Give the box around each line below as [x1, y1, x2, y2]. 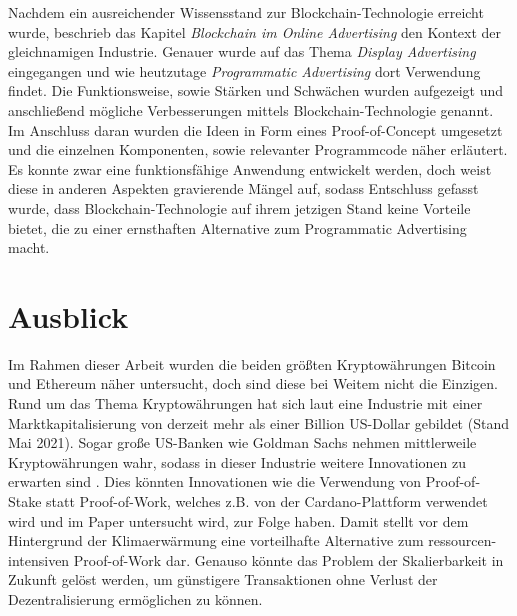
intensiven [8, 549, 70, 570]
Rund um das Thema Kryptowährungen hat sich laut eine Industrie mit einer [8, 393, 483, 414]
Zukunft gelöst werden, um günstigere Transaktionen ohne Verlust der [8, 569, 438, 590]
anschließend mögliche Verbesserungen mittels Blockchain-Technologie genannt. [8, 99, 494, 120]
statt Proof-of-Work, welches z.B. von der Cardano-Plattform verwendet [46, 491, 488, 511]
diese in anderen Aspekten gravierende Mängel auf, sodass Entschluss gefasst [8, 178, 479, 199]
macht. [8, 237, 50, 258]
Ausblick [8, 295, 129, 336]
